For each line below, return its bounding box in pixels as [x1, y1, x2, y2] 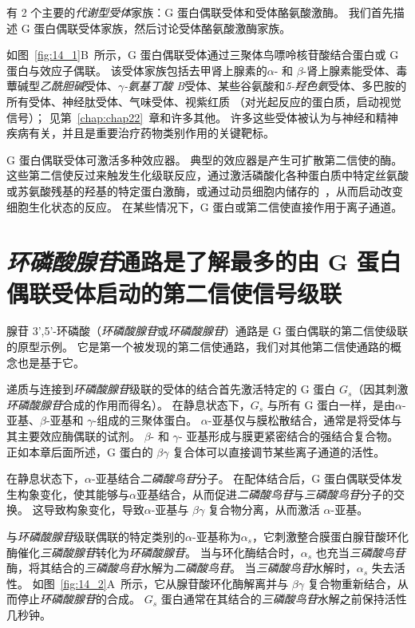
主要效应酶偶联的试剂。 [17, 428, 140, 444]
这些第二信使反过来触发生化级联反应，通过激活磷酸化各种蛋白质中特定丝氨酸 [6, 167, 409, 184]
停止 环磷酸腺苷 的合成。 [17, 590, 140, 607]
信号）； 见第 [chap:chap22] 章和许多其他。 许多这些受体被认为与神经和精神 [6, 109, 398, 125]
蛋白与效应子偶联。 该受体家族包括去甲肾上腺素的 [6, 61, 267, 78]
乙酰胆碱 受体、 [40, 77, 118, 94]
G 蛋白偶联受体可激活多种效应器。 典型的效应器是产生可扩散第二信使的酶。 [6, 151, 403, 168]
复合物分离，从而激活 [207, 501, 320, 518]
